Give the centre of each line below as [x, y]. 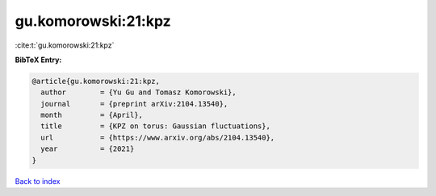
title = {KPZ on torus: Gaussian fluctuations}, [155, 126]
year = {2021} [88, 149]
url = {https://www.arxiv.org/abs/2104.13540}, [158, 138]
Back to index [38, 181]
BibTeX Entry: [38, 60]
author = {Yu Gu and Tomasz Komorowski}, [139, 92]
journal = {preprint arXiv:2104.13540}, [134, 104]
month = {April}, [92, 115]
